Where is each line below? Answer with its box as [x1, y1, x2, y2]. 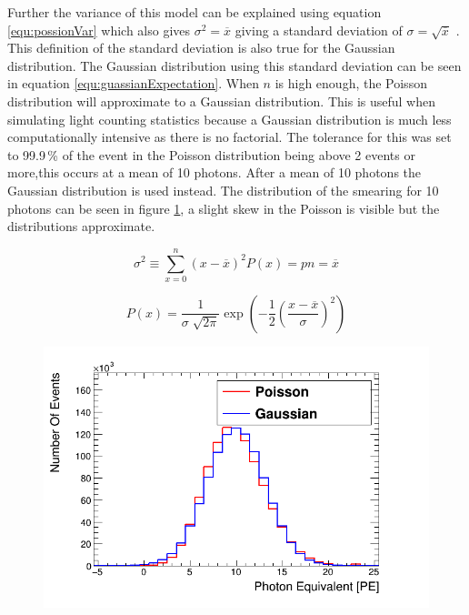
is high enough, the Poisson [274, 74, 427, 93]
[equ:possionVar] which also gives [7, 20, 191, 39]
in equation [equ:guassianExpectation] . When [7, 74, 259, 93]
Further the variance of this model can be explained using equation [7, 3, 382, 21]
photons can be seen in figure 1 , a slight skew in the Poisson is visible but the [7, 198, 440, 217]
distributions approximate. [7, 217, 155, 236]
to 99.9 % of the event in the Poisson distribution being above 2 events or [7, 145, 415, 164]
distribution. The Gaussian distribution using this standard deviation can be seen [7, 55, 462, 75]
